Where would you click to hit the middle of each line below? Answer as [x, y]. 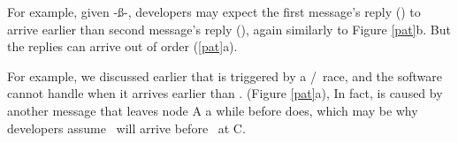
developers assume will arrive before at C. [126, 128]
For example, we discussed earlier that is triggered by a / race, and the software [225, 75]
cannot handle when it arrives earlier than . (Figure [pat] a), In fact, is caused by [225, 93]
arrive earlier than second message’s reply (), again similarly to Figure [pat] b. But [229, 29]
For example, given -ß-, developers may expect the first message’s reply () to [214, 11]
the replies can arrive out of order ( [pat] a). [122, 46]
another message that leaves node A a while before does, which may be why [213, 110]
